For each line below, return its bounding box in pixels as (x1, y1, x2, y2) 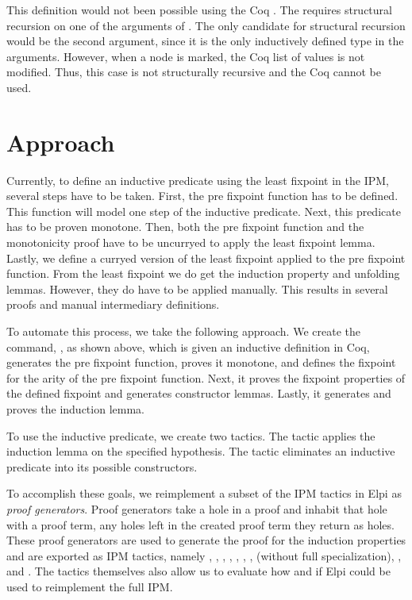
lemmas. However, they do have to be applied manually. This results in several (6, 280, 388, 297)
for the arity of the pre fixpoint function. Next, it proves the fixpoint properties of (6, 369, 406, 386)
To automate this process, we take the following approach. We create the (6, 323, 360, 340)
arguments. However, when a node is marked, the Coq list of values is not (6, 48, 365, 64)
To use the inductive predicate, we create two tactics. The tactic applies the (6, 427, 375, 444)
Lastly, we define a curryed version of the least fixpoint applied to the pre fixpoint (6, 249, 406, 266)
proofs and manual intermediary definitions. (6, 296, 220, 313)
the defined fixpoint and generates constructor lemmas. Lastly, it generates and (6, 385, 391, 402)
